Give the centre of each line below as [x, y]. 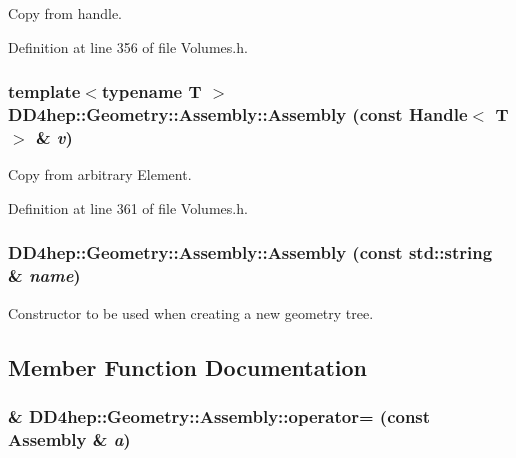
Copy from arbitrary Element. [100, 174]
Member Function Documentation [188, 366]
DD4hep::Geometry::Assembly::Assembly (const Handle [238, 114]
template [44, 91]
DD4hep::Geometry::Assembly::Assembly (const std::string [250, 252]
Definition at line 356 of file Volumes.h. [128, 46]
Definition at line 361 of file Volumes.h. [128, 207]
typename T [151, 91]
